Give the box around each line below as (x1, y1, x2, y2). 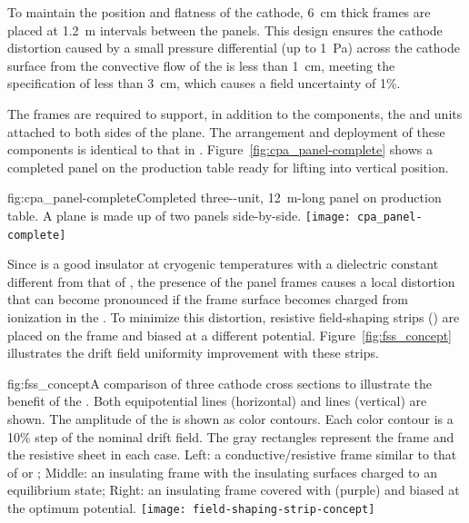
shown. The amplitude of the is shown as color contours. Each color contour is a (7, 410, 454, 428)
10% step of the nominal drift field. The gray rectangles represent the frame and (7, 427, 454, 446)
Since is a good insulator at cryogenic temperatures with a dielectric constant (7, 254, 439, 273)
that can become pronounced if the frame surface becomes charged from (7, 290, 408, 309)
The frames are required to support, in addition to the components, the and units (7, 104, 463, 123)
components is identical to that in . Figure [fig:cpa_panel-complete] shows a (7, 140, 433, 159)
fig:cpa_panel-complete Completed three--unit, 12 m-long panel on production (7, 188, 442, 207)
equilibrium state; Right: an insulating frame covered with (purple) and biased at (7, 480, 460, 499)
